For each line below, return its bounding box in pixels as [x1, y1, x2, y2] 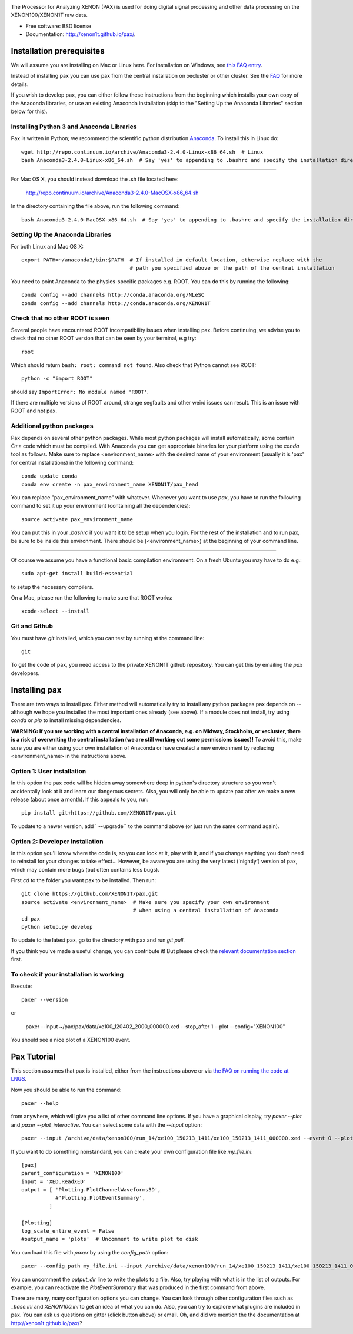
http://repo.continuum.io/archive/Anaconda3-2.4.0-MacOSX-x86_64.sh [25, 189, 199, 196]
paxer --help [21, 1100, 59, 1107]
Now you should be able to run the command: [11, 1086, 122, 1093]
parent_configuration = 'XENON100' [21, 1170, 124, 1177]
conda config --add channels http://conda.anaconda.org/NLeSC [21, 292, 205, 299]
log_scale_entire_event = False [21, 1228, 115, 1234]
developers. [11, 669, 40, 677]
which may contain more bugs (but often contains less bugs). [11, 866, 160, 873]
